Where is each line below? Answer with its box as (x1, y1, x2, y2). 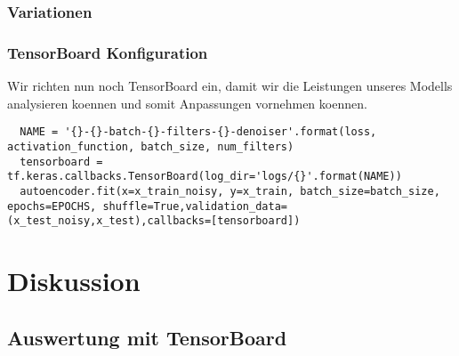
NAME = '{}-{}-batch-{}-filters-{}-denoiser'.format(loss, (20, 125, 377, 139)
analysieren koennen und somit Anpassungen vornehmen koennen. (7, 93, 367, 112)
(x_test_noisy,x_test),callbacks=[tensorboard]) (7, 214, 301, 228)
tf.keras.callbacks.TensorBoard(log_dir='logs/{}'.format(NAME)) (7, 170, 402, 183)
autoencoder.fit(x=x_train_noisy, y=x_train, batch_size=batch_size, (20, 184, 440, 198)
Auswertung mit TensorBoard (7, 323, 287, 351)
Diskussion (7, 263, 141, 299)
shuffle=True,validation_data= (102, 199, 287, 213)
